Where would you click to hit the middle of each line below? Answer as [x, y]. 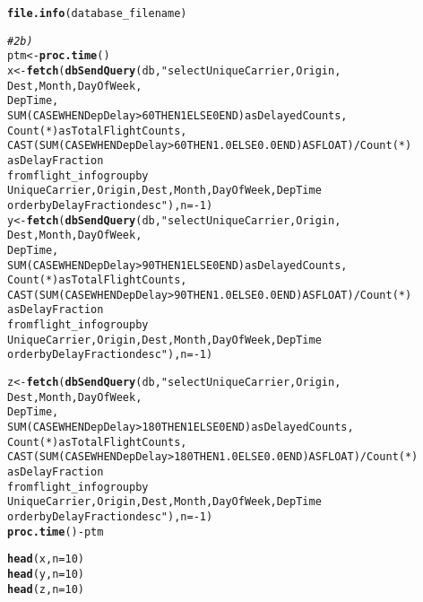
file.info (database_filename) [97, 13]
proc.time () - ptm [56, 532]
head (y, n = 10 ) [46, 574]
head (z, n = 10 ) [46, 589]
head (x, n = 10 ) [46, 559]
